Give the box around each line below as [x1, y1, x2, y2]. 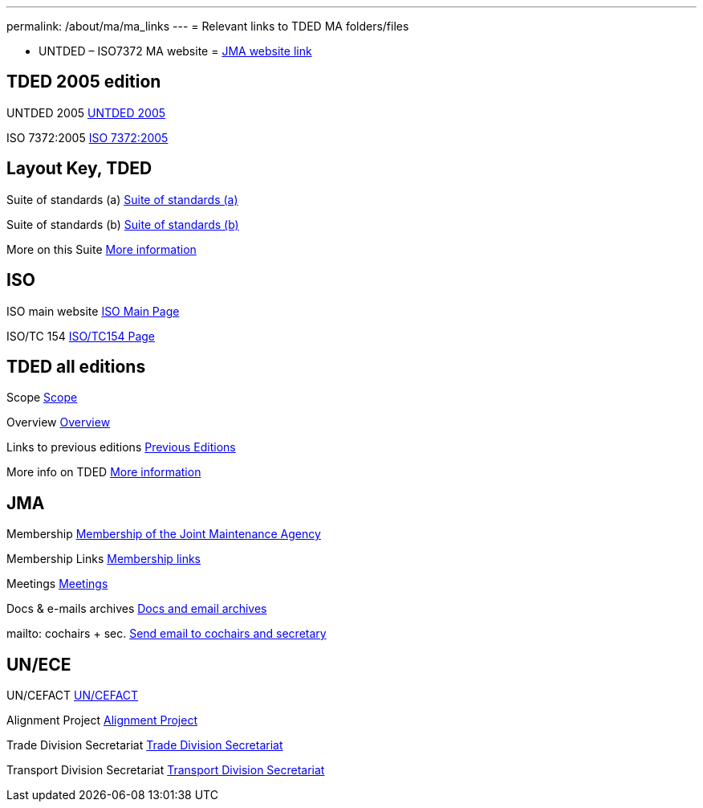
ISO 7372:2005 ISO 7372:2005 [6, 130, 169, 145]
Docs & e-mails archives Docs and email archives [6, 602, 267, 616]
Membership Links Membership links [6, 552, 201, 566]
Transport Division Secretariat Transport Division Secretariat [6, 763, 325, 777]
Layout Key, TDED [6, 158, 152, 179]
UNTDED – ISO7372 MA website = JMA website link [39, 44, 312, 58]
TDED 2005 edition [6, 71, 161, 92]
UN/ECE [6, 654, 71, 675]
